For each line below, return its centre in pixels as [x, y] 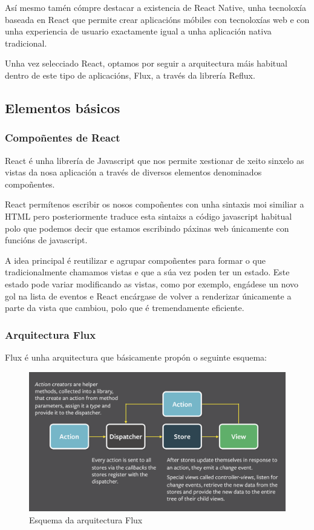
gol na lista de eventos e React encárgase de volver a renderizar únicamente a [148, 296]
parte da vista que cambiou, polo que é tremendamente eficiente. [125, 308]
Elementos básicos [63, 107]
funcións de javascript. [46, 240]
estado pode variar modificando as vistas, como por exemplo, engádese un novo [152, 283]
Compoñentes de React [63, 138]
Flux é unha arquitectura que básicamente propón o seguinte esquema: [136, 357]
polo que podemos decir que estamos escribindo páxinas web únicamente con [147, 228]
